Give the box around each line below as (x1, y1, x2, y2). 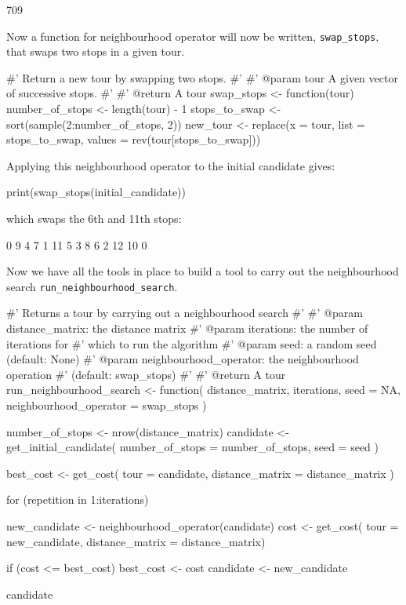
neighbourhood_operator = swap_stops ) (6, 397, 207, 413)
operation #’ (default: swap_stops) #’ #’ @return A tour (6, 366, 286, 382)
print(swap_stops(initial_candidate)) (6, 184, 186, 200)
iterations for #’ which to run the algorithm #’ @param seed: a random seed (6, 335, 377, 352)
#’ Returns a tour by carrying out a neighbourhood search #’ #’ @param (6, 304, 363, 321)
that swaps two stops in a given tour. (6, 43, 185, 60)
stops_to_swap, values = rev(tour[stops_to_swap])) (6, 131, 261, 148)
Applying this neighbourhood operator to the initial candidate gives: (6, 157, 335, 173)
